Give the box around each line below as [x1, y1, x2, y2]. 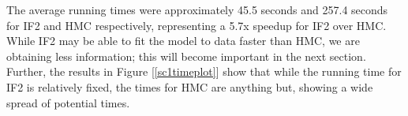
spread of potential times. [6, 94, 130, 110]
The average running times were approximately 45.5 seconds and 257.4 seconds [6, 2, 388, 17]
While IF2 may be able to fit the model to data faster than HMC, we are [6, 32, 360, 49]
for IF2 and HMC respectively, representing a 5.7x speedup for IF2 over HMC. [6, 17, 387, 33]
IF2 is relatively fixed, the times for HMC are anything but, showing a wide [6, 78, 373, 95]
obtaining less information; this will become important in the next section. [6, 47, 366, 64]
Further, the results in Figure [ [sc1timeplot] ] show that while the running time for [6, 63, 402, 80]
